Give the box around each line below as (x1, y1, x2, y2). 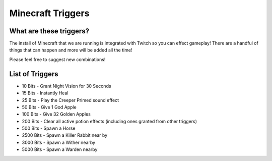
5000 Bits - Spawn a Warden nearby (22, 146, 98, 152)
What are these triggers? (9, 27, 90, 35)
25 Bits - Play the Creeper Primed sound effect (22, 97, 119, 103)
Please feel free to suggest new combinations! (9, 56, 106, 63)
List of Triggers (9, 70, 58, 78)
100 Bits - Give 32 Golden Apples (22, 111, 91, 117)
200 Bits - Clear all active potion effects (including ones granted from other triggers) (22, 118, 197, 124)
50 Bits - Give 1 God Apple (22, 104, 77, 110)
